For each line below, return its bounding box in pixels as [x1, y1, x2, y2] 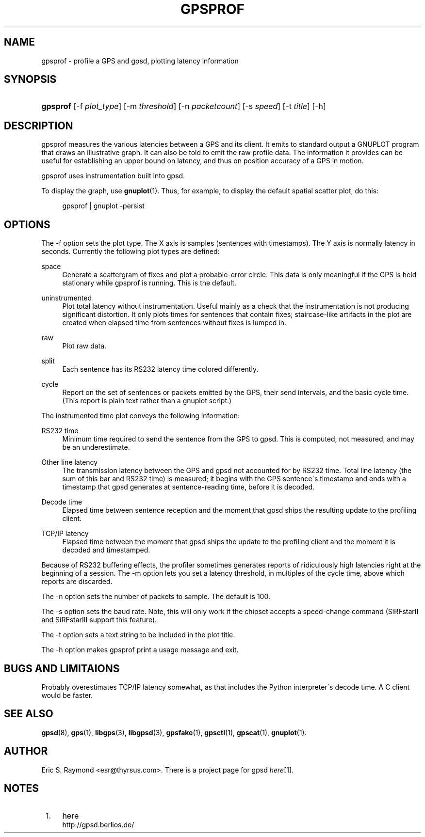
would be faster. [41, 691, 93, 699]
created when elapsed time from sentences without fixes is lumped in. [62, 318, 287, 327]
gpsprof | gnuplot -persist [62, 202, 145, 210]
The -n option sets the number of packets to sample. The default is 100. [41, 592, 270, 601]
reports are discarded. [41, 577, 113, 586]
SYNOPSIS [4, 73, 57, 86]
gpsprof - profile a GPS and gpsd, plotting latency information [41, 56, 239, 65]
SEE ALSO [4, 708, 53, 720]
